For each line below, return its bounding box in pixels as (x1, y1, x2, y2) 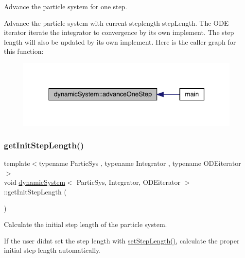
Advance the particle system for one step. (4, 1, 127, 11)
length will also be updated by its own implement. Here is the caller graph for (4, 36, 236, 47)
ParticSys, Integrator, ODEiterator (76, 177, 181, 187)
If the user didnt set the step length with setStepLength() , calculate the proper (4, 235, 240, 245)
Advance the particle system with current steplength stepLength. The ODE (4, 17, 229, 28)
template (4, 158, 30, 168)
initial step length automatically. (4, 245, 101, 255)
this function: (4, 46, 44, 56)
